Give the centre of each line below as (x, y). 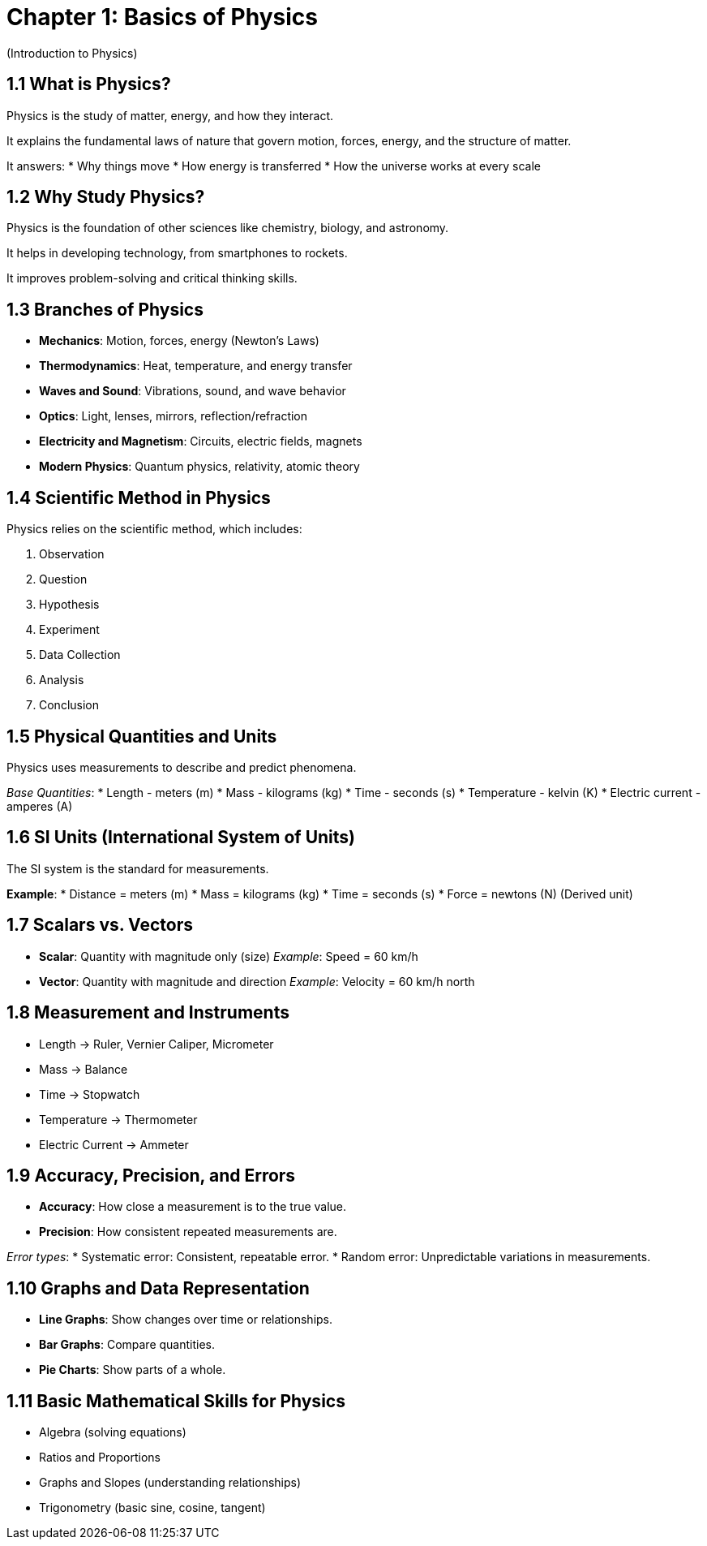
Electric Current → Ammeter (114, 1144)
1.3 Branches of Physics (105, 309)
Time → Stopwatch (90, 1094)
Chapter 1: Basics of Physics (162, 17)
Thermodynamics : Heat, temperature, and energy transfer (196, 366)
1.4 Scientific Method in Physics (139, 497)
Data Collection (80, 655)
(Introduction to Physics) (72, 53)
